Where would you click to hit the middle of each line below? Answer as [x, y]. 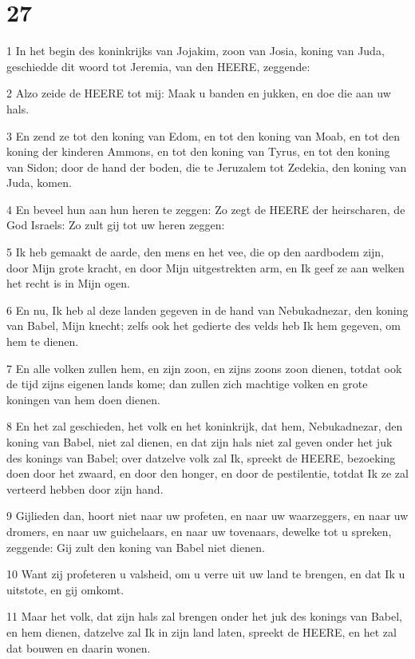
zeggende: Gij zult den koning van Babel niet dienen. [136, 547]
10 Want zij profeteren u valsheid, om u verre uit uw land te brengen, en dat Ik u [206, 574]
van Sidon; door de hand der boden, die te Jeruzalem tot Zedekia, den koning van [207, 167]
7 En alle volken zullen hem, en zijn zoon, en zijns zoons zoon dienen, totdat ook [204, 368]
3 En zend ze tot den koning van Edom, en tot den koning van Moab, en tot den [204, 135]
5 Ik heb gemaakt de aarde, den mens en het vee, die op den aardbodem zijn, [196, 252]
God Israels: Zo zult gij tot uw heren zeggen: [116, 225]
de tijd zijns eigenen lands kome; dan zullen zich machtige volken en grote [187, 384]
